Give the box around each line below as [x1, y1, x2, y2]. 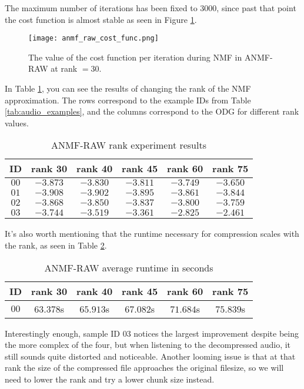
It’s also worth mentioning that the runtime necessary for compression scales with [5, 227, 299, 240]
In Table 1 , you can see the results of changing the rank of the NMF [5, 82, 251, 95]
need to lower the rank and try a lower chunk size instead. [5, 373, 215, 385]
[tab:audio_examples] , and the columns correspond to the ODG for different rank [5, 105, 299, 118]
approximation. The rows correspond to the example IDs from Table [5, 93, 251, 106]
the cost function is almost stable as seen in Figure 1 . [5, 13, 197, 25]
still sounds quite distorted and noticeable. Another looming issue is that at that [5, 350, 296, 362]
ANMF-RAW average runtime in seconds [44, 260, 213, 274]
